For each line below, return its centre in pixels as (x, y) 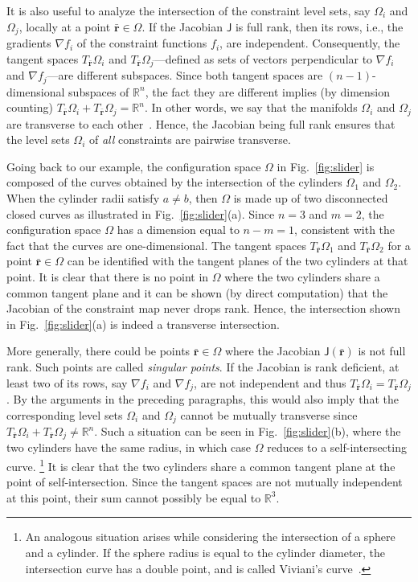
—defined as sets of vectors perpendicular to (263, 58)
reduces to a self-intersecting (337, 447)
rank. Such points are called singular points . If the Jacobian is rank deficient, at (203, 366)
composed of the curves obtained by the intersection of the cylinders (174, 182)
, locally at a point (65, 26)
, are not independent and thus (270, 382)
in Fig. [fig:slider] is (326, 166)
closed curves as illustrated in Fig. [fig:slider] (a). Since (141, 213)
